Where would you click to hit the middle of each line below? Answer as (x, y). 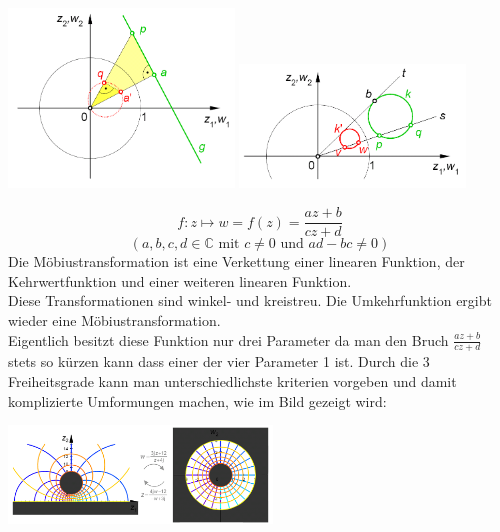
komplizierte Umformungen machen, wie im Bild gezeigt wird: (197, 400)
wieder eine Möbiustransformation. (114, 319)
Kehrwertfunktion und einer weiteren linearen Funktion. (180, 280)
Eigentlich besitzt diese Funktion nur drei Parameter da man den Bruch (228, 339)
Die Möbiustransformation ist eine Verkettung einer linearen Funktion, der (236, 261)
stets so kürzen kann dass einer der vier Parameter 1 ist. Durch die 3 (219, 361)
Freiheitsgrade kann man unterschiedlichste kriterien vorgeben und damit (232, 380)
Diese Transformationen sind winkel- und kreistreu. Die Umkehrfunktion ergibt (250, 300)
